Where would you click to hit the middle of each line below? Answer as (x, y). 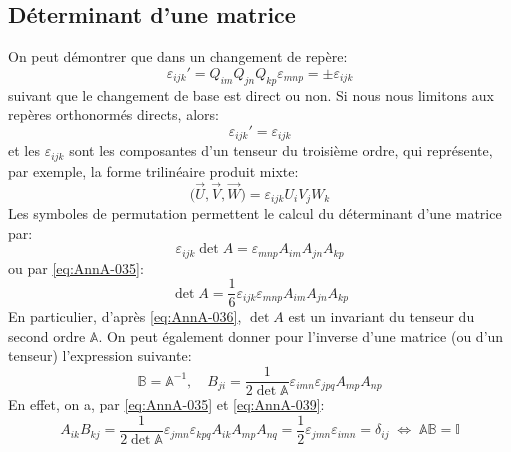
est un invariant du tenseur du (381, 316)
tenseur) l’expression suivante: (100, 355)
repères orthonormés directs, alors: (113, 114)
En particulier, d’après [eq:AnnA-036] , (125, 316)
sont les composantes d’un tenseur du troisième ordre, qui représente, (281, 150)
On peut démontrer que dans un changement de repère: (178, 56)
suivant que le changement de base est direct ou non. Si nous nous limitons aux (251, 94)
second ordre (47, 335)
